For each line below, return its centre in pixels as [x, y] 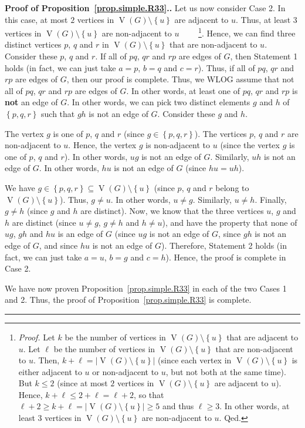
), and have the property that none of [230, 222]
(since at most [82, 383]
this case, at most [36, 19]
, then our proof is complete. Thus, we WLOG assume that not [180, 79]
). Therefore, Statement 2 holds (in [224, 245]
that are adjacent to [262, 337]
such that [58, 113]
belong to [232, 187]
